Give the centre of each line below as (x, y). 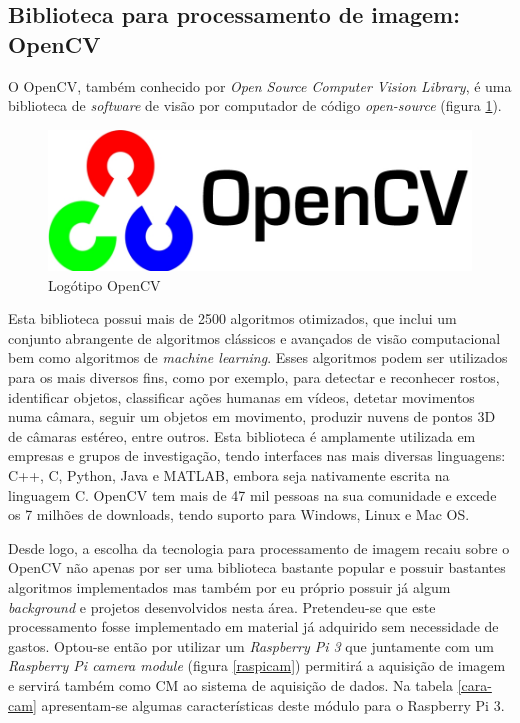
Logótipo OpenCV (104, 284)
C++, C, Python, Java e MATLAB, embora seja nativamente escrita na (229, 475)
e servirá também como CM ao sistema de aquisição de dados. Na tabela (230, 684)
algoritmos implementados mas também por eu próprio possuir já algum (229, 587)
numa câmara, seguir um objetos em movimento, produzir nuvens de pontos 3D (252, 416)
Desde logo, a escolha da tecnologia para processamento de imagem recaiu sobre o (259, 547)
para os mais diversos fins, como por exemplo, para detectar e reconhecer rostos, (254, 377)
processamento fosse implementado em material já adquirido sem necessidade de (253, 626)
